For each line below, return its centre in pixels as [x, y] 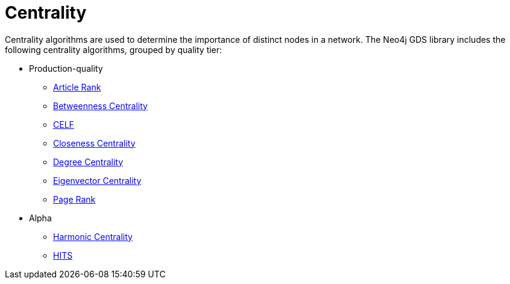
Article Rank [77, 87]
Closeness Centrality [94, 143]
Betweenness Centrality [100, 106]
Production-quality [66, 68]
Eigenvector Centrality [97, 180]
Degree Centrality [88, 162]
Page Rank [74, 199]
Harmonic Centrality [93, 236]
